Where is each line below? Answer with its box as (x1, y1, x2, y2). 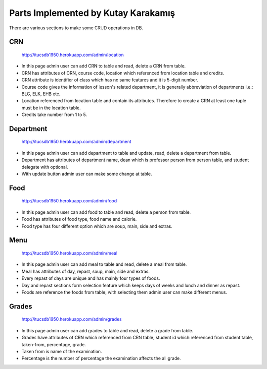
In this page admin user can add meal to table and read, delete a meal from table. (21, 261, 187, 267)
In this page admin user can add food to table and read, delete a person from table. (21, 209, 191, 215)
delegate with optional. (21, 164, 68, 170)
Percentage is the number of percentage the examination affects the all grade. (21, 355, 181, 362)
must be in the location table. (21, 105, 81, 111)
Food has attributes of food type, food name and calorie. (21, 216, 137, 222)
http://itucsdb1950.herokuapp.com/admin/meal (21, 250, 118, 256)
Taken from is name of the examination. (21, 348, 102, 354)
